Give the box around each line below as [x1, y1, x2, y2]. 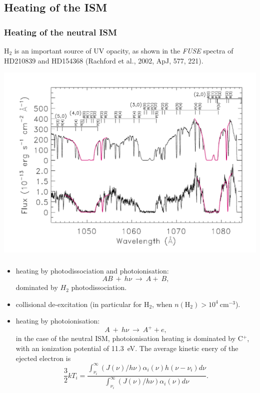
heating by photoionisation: [15, 315, 100, 326]
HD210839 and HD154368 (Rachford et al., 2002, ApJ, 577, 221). [4, 55, 203, 65]
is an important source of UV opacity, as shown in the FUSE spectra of [14, 45, 233, 55]
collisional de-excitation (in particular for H [15, 298, 149, 309]
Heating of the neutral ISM [4, 25, 117, 38]
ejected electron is [15, 352, 71, 363]
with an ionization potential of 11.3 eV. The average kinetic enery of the [15, 342, 238, 353]
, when [152, 298, 172, 309]
